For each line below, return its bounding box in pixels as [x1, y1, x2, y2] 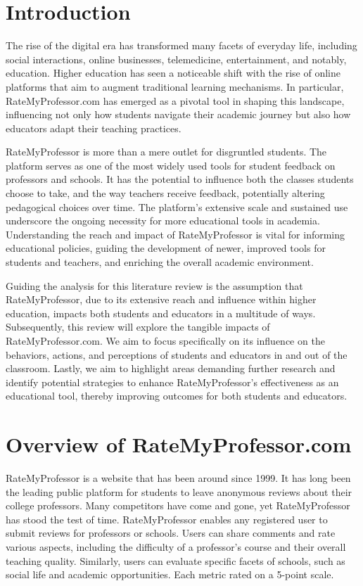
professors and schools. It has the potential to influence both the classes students [6, 172, 354, 186]
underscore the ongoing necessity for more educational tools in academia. [6, 213, 320, 228]
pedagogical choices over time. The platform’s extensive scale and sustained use [6, 199, 348, 214]
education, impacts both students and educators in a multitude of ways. [6, 305, 316, 320]
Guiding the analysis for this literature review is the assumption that [6, 278, 303, 293]
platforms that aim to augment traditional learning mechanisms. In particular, [6, 79, 344, 94]
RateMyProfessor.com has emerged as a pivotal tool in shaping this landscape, [6, 93, 345, 108]
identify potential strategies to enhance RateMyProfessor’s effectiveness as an [6, 374, 339, 389]
